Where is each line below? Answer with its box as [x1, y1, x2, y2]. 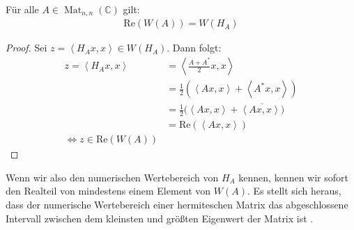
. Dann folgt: [167, 40, 222, 55]
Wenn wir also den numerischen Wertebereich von [6, 170, 219, 184]
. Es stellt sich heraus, [247, 183, 341, 198]
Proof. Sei [6, 40, 47, 55]
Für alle [6, 2, 39, 16]
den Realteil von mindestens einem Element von [6, 183, 211, 198]
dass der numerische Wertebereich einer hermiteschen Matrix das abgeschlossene [6, 197, 348, 212]
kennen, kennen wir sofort [238, 170, 348, 184]
